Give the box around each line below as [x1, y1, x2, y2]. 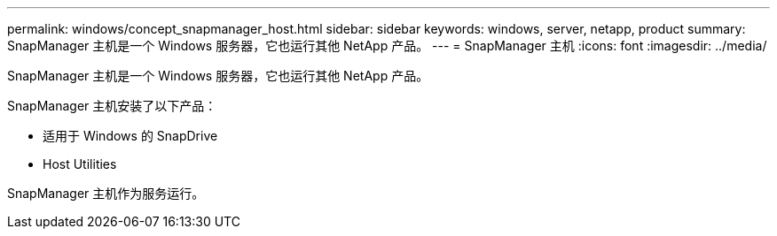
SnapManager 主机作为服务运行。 [7, 186, 205, 201]
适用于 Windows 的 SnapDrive [43, 128, 218, 143]
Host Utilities [43, 156, 117, 171]
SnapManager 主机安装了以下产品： [7, 98, 217, 113]
